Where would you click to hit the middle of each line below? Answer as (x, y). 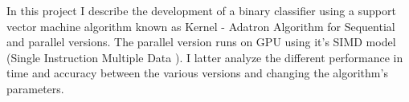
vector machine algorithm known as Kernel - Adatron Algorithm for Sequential (201, 26)
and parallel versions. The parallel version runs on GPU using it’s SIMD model (201, 42)
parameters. (35, 88)
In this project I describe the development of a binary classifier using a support (201, 10)
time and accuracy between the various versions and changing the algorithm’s (197, 73)
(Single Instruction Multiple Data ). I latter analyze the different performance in (205, 57)
